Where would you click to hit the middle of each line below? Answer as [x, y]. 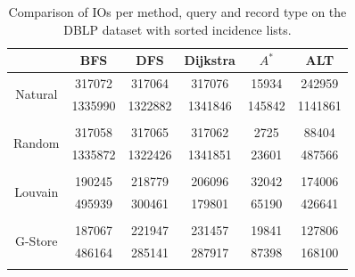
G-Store [36, 241]
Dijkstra [210, 60]
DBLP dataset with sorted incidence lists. [177, 29]
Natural [37, 94]
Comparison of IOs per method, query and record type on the [177, 12]
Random [37, 143]
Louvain [37, 192]
